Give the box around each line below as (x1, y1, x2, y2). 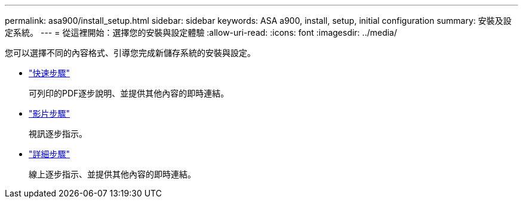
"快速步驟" (29, 68, 70, 78)
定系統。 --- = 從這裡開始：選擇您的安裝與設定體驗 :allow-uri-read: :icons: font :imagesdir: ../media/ (5, 27, 398, 38)
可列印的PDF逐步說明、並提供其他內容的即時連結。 (29, 88, 229, 98)
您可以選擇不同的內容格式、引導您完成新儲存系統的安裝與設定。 (5, 48, 256, 58)
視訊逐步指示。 (29, 129, 87, 139)
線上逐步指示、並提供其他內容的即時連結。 (29, 169, 196, 179)
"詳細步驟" (29, 149, 70, 159)
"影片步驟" (29, 108, 70, 118)
